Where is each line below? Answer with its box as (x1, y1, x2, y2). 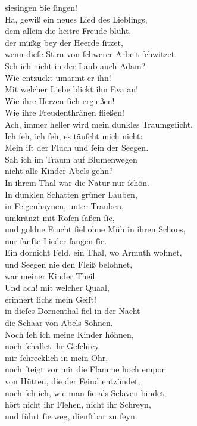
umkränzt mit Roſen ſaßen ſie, (5, 211, 115, 223)
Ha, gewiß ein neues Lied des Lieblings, (5, 13, 148, 25)
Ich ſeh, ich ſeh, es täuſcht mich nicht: (5, 129, 143, 142)
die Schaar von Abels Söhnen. (5, 316, 113, 329)
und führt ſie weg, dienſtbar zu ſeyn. (5, 409, 137, 422)
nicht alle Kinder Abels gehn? (5, 164, 113, 177)
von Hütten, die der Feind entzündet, (5, 375, 140, 387)
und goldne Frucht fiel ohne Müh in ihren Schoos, (5, 223, 186, 235)
